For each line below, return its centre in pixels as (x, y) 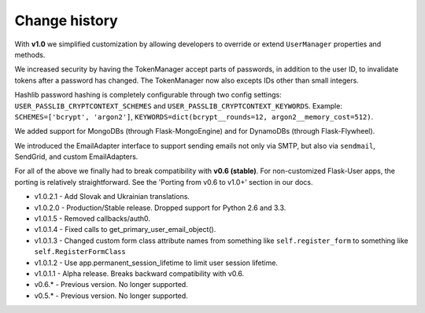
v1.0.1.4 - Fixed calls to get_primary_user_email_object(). (125, 230)
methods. (30, 54)
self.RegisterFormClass (80, 252)
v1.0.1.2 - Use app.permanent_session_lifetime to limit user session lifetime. (156, 263)
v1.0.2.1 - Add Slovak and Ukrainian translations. (112, 197)
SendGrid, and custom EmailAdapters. (76, 156)
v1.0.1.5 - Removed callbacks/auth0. (92, 219)
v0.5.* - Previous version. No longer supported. (111, 296)
